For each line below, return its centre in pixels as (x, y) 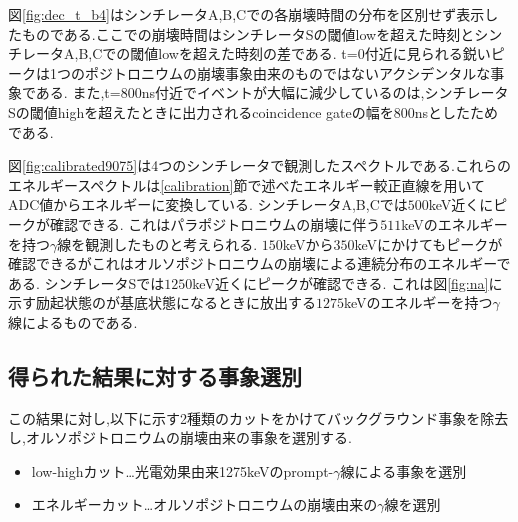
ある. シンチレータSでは (86, 282)
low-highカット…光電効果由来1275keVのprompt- (182, 470)
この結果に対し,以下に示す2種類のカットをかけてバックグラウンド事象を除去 (258, 417)
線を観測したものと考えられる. (157, 243)
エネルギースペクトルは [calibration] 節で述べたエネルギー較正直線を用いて (247, 184)
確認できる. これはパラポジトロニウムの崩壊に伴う (215, 223)
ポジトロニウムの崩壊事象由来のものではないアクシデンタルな (287, 72)
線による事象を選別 (403, 470)
